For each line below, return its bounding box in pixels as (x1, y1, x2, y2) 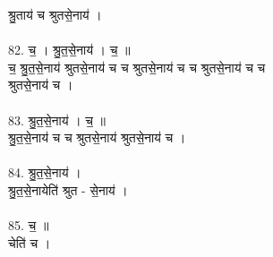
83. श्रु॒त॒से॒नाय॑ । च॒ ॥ (8, 110, 107, 129)
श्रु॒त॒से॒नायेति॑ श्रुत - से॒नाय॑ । (8, 180, 128, 199)
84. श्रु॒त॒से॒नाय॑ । (8, 163, 81, 182)
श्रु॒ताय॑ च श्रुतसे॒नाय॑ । (8, 5, 102, 23)
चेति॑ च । (8, 233, 51, 252)
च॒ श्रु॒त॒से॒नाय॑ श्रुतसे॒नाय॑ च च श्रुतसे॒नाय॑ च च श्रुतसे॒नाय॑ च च (8, 57, 266, 76)
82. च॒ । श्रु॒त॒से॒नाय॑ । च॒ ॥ (8, 40, 131, 59)
